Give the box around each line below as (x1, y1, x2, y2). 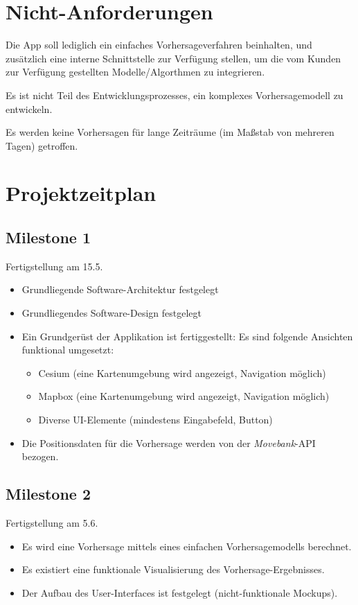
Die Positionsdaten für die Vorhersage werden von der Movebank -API (21, 435, 316, 450)
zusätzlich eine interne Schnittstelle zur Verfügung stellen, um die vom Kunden (6, 51, 341, 65)
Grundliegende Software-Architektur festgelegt (21, 282, 219, 297)
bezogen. (21, 449, 59, 464)
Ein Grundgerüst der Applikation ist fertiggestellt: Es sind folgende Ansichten (21, 328, 353, 343)
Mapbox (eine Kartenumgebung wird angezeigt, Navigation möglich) (38, 389, 330, 403)
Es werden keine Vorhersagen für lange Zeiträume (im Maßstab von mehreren (6, 125, 334, 139)
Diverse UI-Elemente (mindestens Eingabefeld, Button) (38, 412, 273, 427)
